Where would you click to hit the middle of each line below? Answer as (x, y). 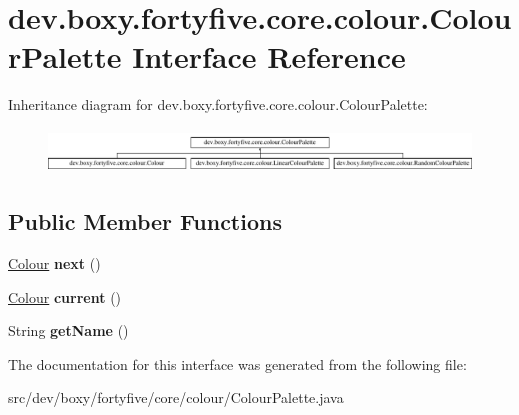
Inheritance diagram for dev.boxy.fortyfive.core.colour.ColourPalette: (218, 104)
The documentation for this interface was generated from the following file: (237, 363)
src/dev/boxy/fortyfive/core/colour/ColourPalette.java (176, 397)
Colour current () (65, 296)
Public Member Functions (145, 221)
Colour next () (54, 263)
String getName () (68, 330)
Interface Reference (269, 56)
